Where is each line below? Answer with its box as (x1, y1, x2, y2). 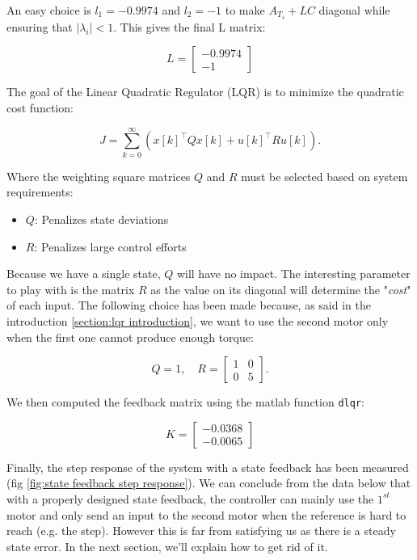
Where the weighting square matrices (6, 167, 191, 184)
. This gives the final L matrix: (113, 18, 266, 35)
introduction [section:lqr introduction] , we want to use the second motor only (6, 312, 389, 329)
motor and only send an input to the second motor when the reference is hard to (6, 506, 406, 523)
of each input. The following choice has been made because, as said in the (6, 297, 371, 314)
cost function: (6, 99, 74, 116)
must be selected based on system (241, 167, 408, 184)
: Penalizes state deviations (34, 210, 169, 227)
